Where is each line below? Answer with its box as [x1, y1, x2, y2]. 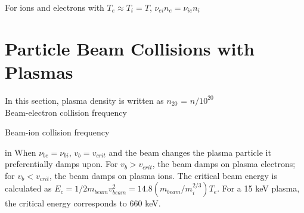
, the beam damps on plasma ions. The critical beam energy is [49, 169, 277, 181]
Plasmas [5, 59, 73, 84]
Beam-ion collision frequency [5, 126, 110, 138]
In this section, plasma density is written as [5, 94, 164, 106]
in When [5, 146, 36, 158]
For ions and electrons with [5, 1, 104, 13]
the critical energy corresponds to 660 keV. [5, 197, 161, 209]
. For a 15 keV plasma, [217, 182, 300, 195]
